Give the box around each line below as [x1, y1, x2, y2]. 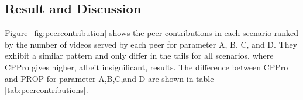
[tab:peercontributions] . [5, 84, 88, 96]
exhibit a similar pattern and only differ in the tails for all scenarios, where [5, 49, 274, 62]
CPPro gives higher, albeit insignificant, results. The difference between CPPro [5, 60, 288, 73]
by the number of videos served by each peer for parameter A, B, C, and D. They [5, 38, 298, 50]
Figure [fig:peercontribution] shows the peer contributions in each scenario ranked [5, 27, 299, 39]
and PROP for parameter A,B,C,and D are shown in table [5, 72, 214, 84]
